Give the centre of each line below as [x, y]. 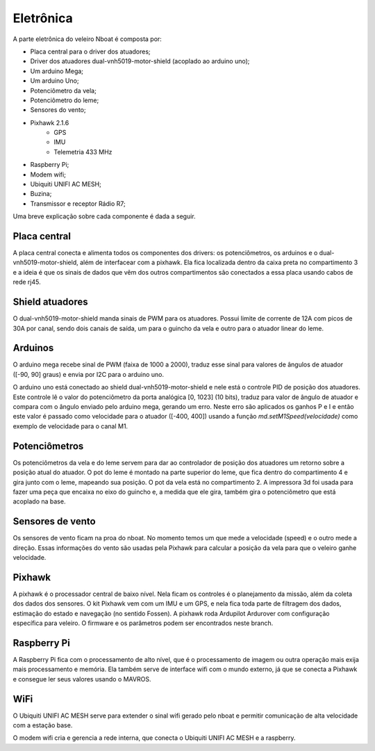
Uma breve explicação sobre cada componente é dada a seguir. [104, 216]
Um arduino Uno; [55, 81]
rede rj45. [27, 282]
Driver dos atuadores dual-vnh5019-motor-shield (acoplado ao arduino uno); [140, 61]
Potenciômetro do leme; [65, 100]
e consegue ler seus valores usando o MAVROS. [82, 679]
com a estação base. [43, 725]
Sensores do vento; [58, 110]
